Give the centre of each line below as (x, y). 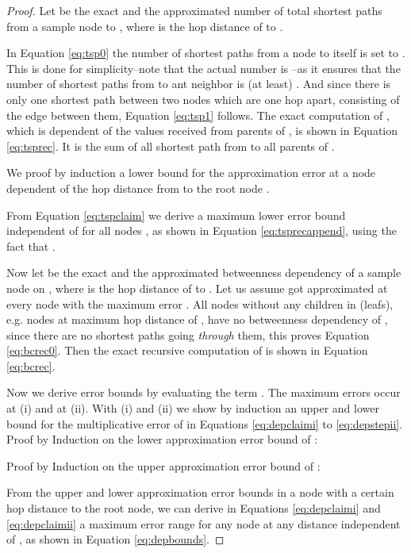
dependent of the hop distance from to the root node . (138, 188)
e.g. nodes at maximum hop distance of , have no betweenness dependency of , (197, 319)
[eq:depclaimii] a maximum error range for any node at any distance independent (204, 523)
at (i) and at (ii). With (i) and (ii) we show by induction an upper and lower (193, 408)
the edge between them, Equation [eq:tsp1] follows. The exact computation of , (198, 115)
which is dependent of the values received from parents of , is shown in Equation (202, 131)
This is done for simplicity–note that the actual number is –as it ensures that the (204, 68)
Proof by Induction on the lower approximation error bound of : (162, 439)
